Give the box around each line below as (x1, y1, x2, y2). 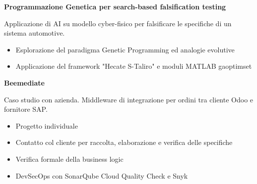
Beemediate (4, 77, 45, 88)
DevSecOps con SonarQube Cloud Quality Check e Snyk (15, 170, 188, 181)
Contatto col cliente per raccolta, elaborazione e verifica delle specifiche (15, 137, 233, 147)
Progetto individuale (15, 120, 78, 131)
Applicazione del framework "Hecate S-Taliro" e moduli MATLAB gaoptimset (15, 61, 252, 71)
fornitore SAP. (4, 104, 48, 114)
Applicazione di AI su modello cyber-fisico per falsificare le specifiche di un (4, 18, 232, 28)
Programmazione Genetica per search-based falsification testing (4, 1, 226, 11)
